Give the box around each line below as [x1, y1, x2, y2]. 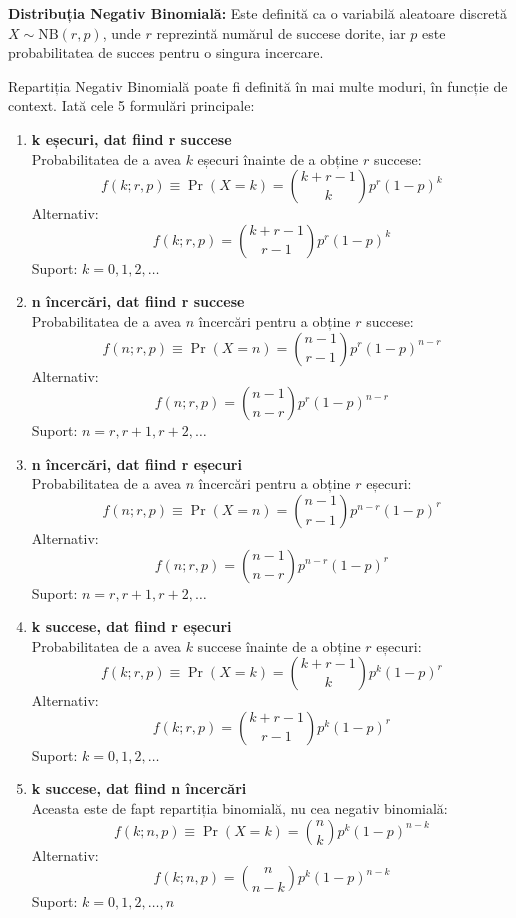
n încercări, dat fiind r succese [31, 291, 245, 312]
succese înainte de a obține [197, 635, 361, 656]
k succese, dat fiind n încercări [31, 778, 247, 799]
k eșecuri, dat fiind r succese [31, 128, 232, 149]
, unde [102, 22, 141, 43]
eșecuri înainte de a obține [197, 148, 359, 169]
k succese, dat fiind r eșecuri [31, 616, 232, 637]
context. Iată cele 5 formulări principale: [8, 95, 255, 116]
